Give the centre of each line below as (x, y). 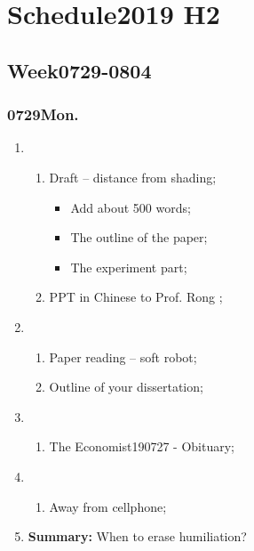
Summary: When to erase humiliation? (137, 536)
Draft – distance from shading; (133, 177)
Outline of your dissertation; (126, 387)
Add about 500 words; (131, 207)
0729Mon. (43, 114)
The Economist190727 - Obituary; (142, 446)
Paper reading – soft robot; (123, 357)
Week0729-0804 (79, 70)
